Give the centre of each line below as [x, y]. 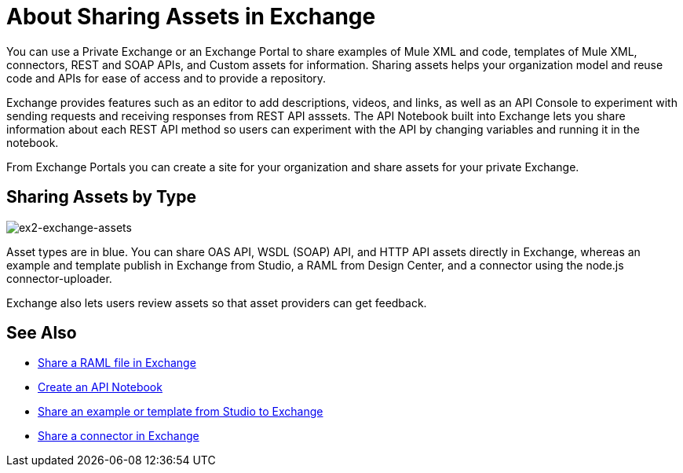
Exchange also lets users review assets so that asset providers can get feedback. [217, 302]
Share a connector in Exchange [119, 436]
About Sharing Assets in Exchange [191, 16]
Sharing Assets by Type [101, 197]
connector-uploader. [59, 278]
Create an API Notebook [100, 387]
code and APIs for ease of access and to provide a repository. [166, 78]
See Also [42, 333]
